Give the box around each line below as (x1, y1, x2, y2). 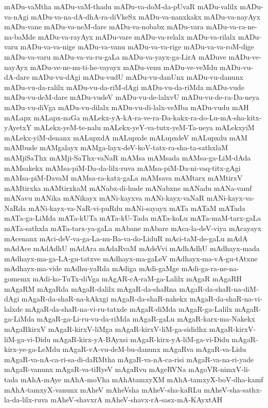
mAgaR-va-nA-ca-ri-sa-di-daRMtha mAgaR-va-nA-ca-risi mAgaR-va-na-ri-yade (4, 353, 254, 364)
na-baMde (4, 31, 36, 42)
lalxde (4, 303, 23, 314)
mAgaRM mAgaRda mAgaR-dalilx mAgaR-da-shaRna (4, 283, 177, 294)
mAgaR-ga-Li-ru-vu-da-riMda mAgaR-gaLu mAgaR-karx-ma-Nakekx (37, 313, 255, 324)
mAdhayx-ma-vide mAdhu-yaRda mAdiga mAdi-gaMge (4, 263, 180, 274)
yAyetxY (4, 122, 32, 133)
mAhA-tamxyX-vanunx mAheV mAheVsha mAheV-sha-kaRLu (4, 384, 202, 395)
